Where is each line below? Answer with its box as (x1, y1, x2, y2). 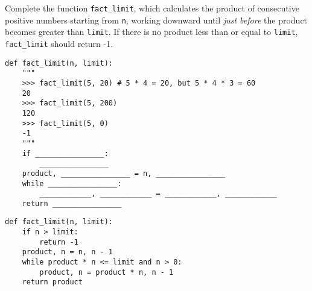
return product (22, 278, 83, 287)
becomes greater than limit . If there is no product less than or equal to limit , (5, 25, 298, 38)
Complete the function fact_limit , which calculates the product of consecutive (5, 2, 299, 14)
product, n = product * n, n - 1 (39, 268, 174, 277)
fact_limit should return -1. (5, 37, 113, 49)
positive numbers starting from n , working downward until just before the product (5, 13, 308, 26)
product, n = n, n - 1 (22, 248, 113, 257)
